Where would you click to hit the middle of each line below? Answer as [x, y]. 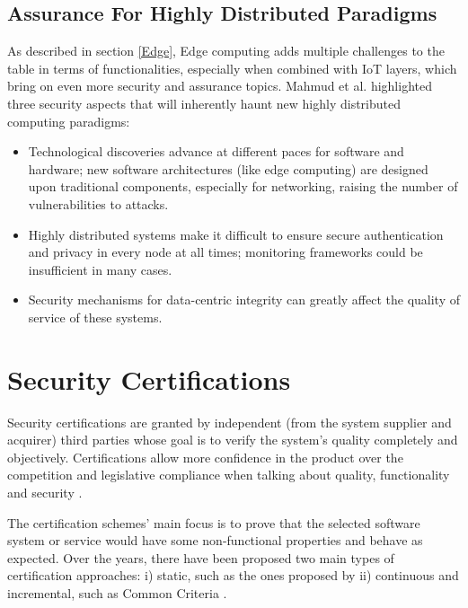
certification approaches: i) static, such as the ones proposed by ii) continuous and [233, 575]
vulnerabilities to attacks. [98, 203]
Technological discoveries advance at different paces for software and [216, 151]
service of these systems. [95, 317]
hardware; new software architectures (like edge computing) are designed [228, 168]
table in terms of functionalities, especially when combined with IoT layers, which [232, 68]
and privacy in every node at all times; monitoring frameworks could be [225, 252]
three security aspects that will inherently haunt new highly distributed [204, 103]
